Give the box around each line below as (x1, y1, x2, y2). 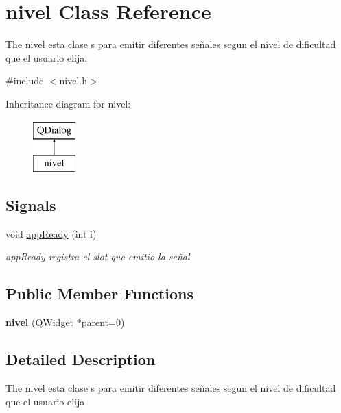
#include (5, 73, 44, 88)
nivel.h (59, 73, 88, 88)
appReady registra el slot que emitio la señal (5, 249, 190, 264)
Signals (5, 195, 56, 216)
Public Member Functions (5, 283, 193, 304)
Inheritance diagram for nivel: (5, 96, 131, 110)
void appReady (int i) (5, 226, 97, 240)
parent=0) (81, 315, 125, 329)
